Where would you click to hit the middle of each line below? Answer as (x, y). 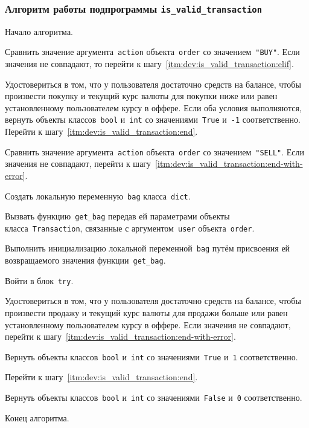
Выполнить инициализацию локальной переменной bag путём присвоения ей (148, 248)
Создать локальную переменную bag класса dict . (98, 196)
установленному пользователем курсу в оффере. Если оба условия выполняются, (153, 107)
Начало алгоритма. (39, 31)
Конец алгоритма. (37, 417)
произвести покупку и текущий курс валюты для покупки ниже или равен (141, 96)
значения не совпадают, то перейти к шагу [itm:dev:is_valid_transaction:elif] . (149, 64)
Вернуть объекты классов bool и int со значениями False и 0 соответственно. (154, 397)
